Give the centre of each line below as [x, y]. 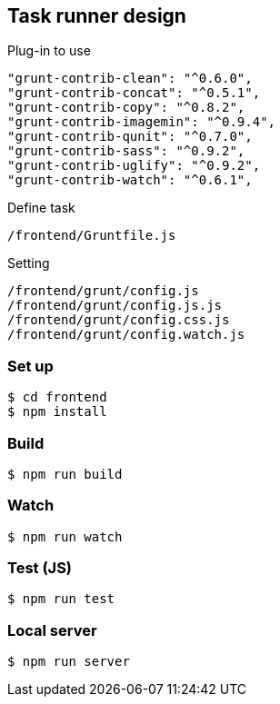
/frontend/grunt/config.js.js [115, 306]
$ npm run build [65, 474]
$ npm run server [69, 662]
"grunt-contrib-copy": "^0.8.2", [126, 108]
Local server [52, 630]
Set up [30, 366]
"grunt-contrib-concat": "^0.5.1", [134, 93]
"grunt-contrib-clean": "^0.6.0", [130, 79]
